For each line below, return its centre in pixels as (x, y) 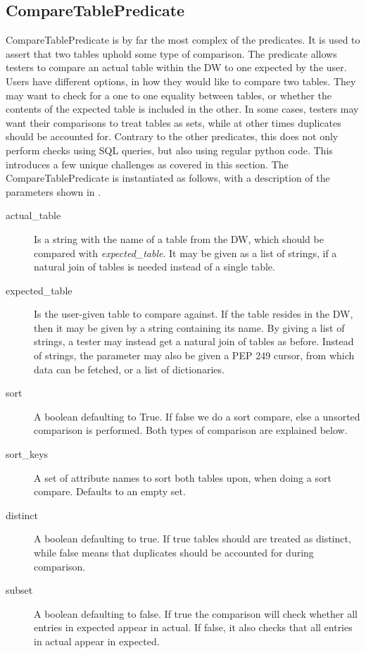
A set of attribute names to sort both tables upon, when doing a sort (183, 477)
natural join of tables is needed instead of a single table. (154, 267)
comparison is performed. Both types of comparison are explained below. (191, 430)
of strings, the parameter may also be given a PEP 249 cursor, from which (194, 355)
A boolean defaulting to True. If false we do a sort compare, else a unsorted (197, 416)
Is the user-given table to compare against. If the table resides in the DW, (194, 314)
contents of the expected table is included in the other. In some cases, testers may (182, 109)
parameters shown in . (53, 191)
